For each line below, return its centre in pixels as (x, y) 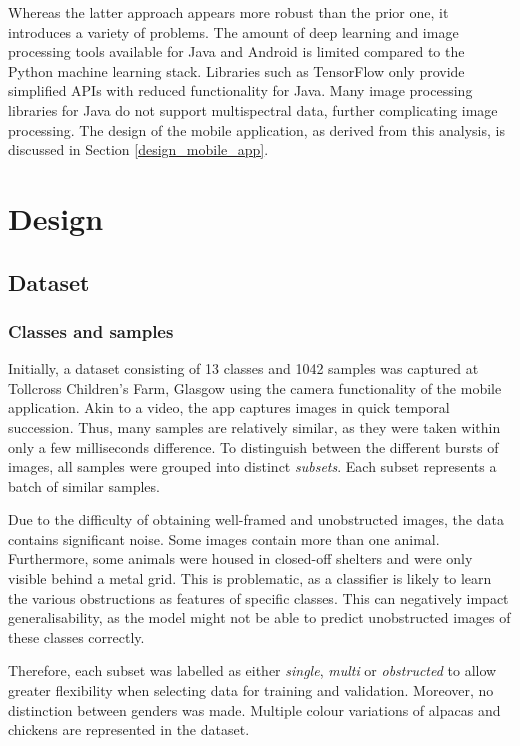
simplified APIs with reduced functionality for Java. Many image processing (240, 90)
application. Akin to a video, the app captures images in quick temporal (229, 407)
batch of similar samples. (84, 485)
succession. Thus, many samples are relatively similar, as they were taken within (254, 426)
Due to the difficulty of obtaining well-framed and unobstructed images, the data (256, 519)
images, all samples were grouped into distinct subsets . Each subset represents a (252, 466)
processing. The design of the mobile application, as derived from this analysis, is (256, 129)
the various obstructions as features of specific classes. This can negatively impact (258, 597)
